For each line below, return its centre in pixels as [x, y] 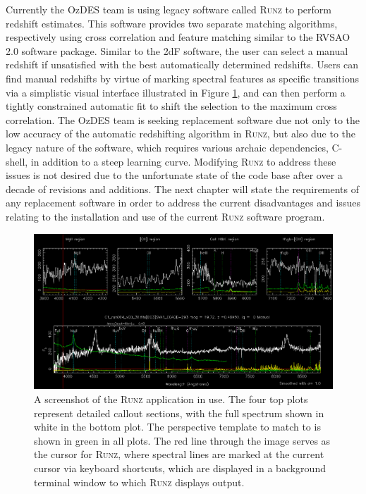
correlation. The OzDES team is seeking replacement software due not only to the [183, 119]
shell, [17, 161]
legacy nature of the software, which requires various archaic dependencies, [167, 147]
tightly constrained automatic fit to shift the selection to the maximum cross [171, 106]
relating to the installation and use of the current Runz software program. [165, 216]
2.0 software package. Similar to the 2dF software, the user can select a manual [177, 50]
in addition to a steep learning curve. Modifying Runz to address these [183, 161]
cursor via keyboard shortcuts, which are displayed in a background [180, 468]
